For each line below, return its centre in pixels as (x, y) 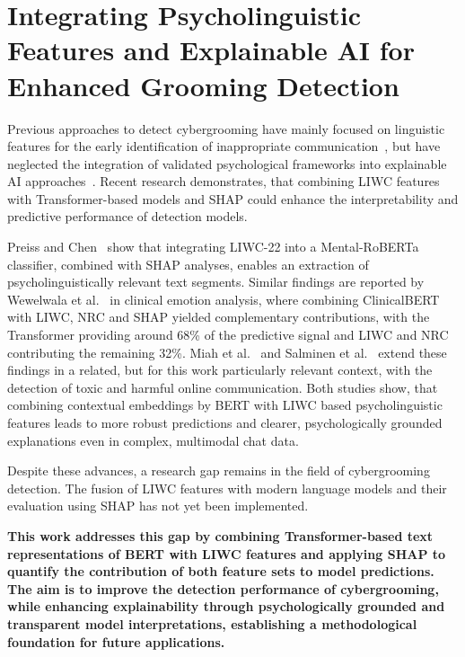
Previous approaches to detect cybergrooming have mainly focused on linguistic (226, 128)
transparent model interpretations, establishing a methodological (212, 623)
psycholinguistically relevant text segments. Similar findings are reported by (216, 282)
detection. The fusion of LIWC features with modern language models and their (227, 488)
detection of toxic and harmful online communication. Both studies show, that (223, 387)
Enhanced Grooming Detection (203, 85)
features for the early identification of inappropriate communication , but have (224, 146)
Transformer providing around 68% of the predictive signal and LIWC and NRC (228, 335)
